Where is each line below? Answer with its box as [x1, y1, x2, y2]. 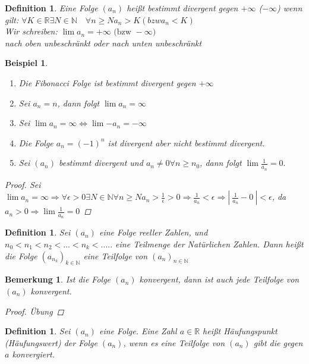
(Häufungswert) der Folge [5, 336, 97, 349]
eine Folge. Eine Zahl [99, 325, 177, 337]
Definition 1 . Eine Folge [5, 2, 98, 14]
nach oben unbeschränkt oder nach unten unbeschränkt [5, 36, 202, 49]
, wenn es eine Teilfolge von [123, 336, 225, 349]
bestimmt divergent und [58, 156, 143, 169]
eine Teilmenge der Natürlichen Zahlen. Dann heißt [115, 238, 304, 250]
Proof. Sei [5, 178, 41, 190]
